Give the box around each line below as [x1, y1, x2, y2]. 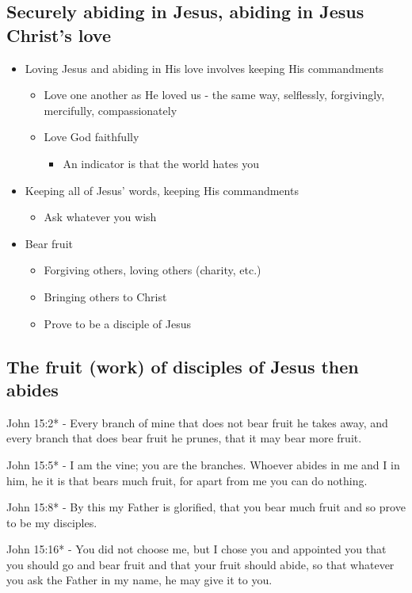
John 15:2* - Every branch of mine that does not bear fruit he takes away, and [6, 414, 388, 430]
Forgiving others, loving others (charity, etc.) [44, 262, 261, 278]
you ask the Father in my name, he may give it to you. [6, 572, 273, 588]
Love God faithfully [44, 128, 139, 145]
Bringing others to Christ [44, 288, 167, 304]
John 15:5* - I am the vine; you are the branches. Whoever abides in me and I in [6, 456, 400, 472]
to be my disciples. [6, 514, 97, 530]
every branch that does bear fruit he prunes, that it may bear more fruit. [6, 430, 362, 446]
